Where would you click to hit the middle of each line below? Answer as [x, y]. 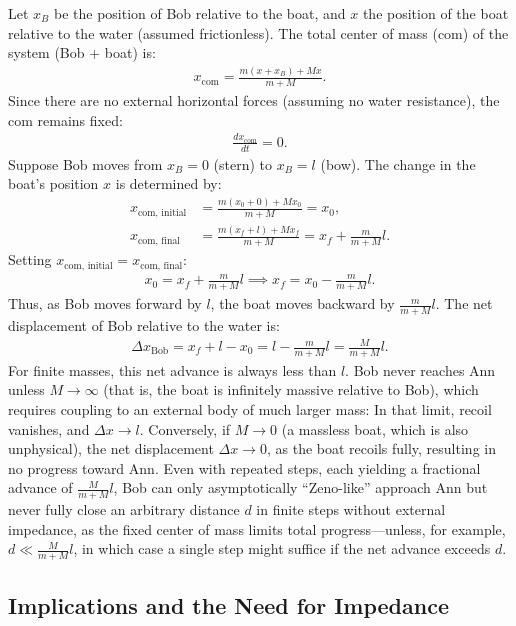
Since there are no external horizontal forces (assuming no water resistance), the [254, 99]
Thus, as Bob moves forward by [105, 303]
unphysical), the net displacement [111, 448]
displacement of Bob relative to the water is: [144, 324]
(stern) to [243, 163]
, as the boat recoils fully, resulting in [381, 448]
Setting [30, 259]
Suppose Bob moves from [85, 163]
